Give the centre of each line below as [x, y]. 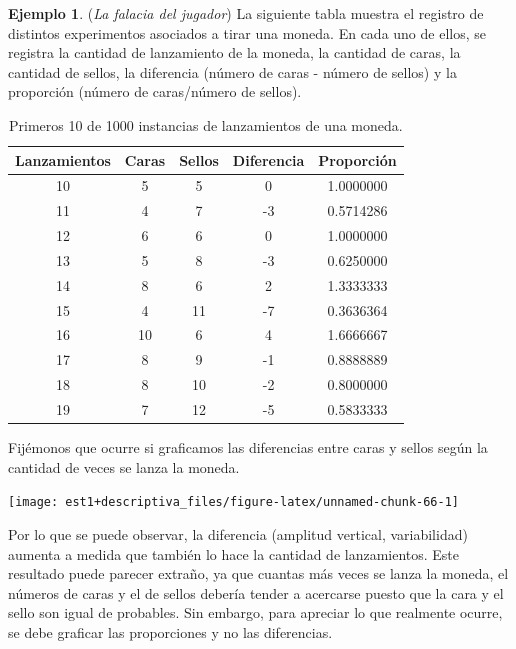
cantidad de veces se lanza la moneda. [124, 466]
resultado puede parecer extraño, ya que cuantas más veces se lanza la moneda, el [258, 573]
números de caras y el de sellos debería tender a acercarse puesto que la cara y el [256, 592]
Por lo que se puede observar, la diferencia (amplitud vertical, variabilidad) [238, 533]
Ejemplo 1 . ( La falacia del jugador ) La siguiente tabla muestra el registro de [246, 13]
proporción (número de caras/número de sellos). [155, 91]
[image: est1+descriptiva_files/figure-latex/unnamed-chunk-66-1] [234, 502]
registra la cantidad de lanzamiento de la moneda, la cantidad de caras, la [234, 52]
